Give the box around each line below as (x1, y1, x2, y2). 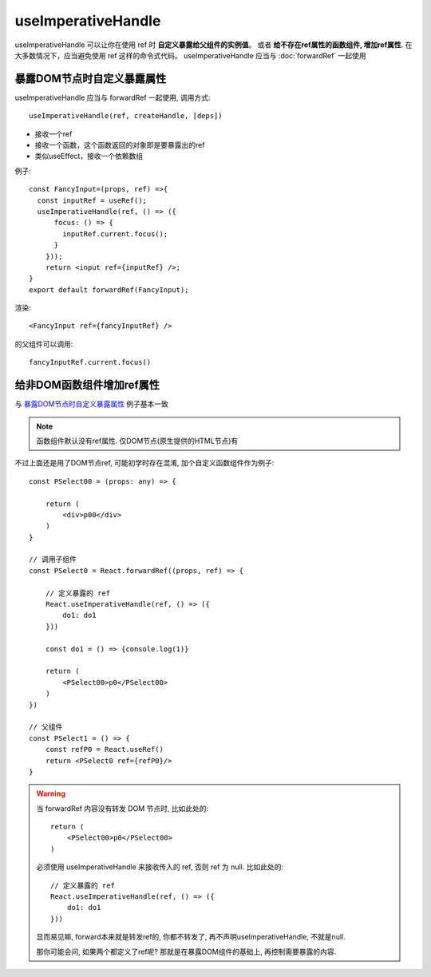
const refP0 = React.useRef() (45, 745, 164, 754)
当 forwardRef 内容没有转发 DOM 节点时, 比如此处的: (36, 803, 209, 813)
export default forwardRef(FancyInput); (29, 285, 189, 295)
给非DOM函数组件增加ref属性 (14, 378, 160, 392)
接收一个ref (34, 129, 73, 139)
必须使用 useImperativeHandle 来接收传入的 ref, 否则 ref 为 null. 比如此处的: (36, 862, 284, 872)
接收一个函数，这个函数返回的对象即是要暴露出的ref (34, 140, 205, 150)
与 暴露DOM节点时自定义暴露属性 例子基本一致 (14, 399, 169, 409)
